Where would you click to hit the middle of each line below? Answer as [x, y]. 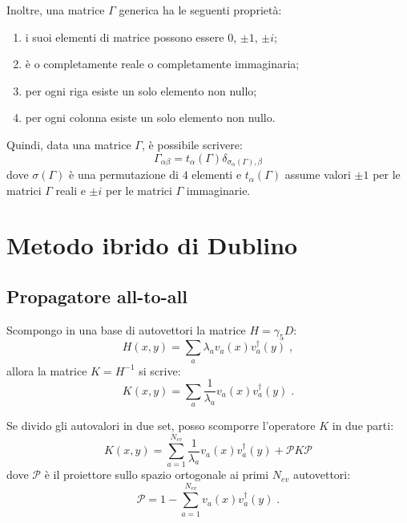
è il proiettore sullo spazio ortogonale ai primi [157, 474]
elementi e [217, 174]
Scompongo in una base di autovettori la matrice [126, 329]
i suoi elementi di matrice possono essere [125, 36]
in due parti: [363, 426]
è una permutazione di [124, 174]
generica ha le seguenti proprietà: [200, 10]
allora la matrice [47, 370]
